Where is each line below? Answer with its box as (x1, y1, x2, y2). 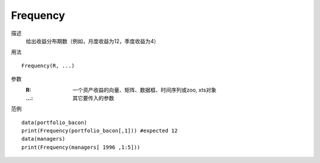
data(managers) (21, 136, 66, 142)
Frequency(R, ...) (21, 62, 75, 69)
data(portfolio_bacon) (21, 119, 88, 126)
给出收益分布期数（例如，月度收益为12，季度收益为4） (25, 37, 159, 44)
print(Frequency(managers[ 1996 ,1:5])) (21, 144, 140, 151)
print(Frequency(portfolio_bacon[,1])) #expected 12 (21, 128, 178, 134)
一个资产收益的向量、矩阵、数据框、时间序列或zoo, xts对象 (72, 86, 217, 93)
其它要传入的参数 (72, 94, 114, 102)
